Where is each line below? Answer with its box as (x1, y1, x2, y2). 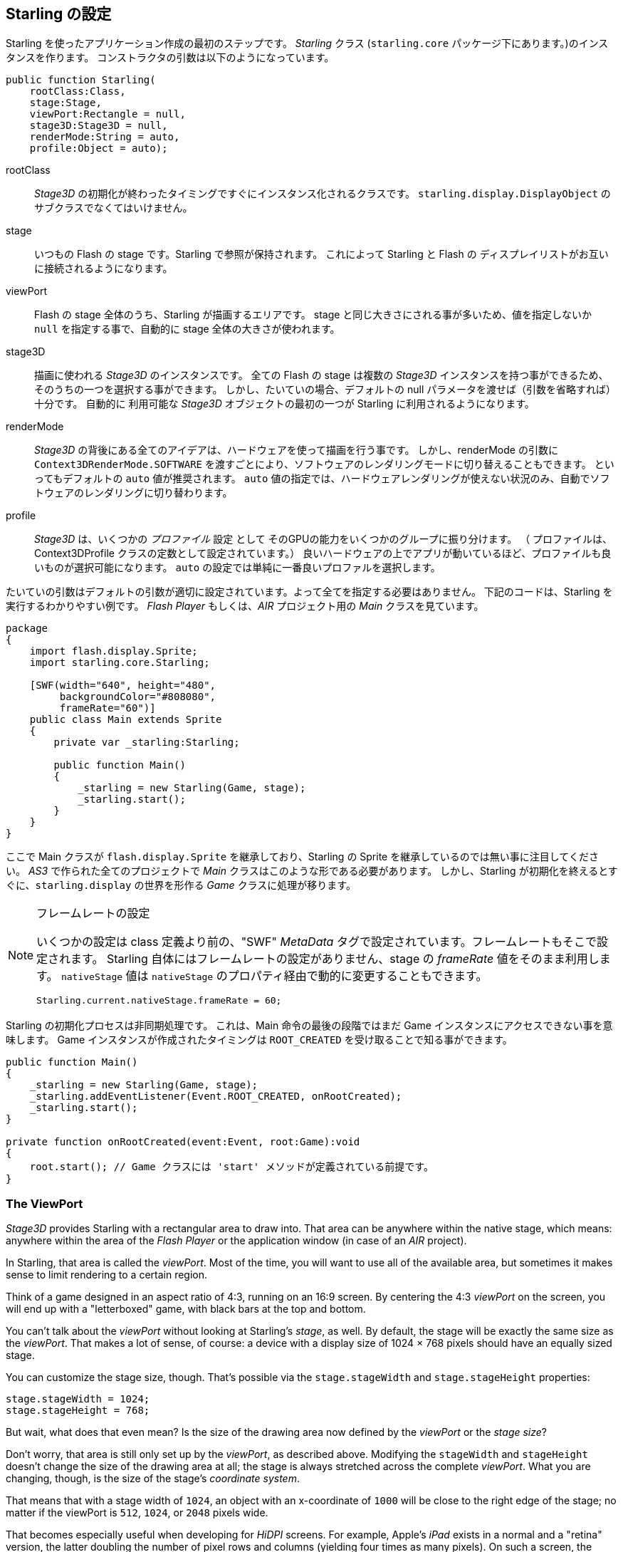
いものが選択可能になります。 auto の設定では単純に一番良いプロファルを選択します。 (34, 561, 441, 574)
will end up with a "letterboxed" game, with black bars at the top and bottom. (6, 1303, 366, 1316)
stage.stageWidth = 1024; (6, 1393, 150, 1405)
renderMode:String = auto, (29, 131, 180, 143)
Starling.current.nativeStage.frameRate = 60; (36, 995, 282, 1006)
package (6, 623, 48, 635)
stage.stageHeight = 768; (6, 1405, 150, 1417)
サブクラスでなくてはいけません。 (34, 202, 193, 214)
